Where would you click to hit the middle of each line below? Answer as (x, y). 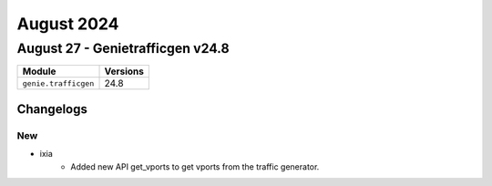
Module (39, 71)
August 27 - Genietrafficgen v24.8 (123, 48)
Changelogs (52, 109)
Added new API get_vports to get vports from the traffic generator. (195, 166)
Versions (124, 71)
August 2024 (68, 24)
